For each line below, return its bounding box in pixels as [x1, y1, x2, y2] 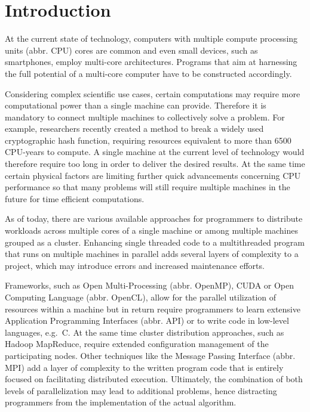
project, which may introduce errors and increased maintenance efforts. [5, 259, 265, 271]
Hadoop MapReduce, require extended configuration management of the [5, 337, 269, 350]
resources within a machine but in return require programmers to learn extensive [5, 302, 300, 315]
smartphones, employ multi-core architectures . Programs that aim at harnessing [5, 55, 297, 68]
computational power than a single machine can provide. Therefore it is [5, 99, 266, 111]
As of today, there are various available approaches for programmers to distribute [5, 212, 303, 225]
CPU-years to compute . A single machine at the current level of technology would [5, 145, 305, 158]
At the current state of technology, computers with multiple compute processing [5, 32, 298, 45]
